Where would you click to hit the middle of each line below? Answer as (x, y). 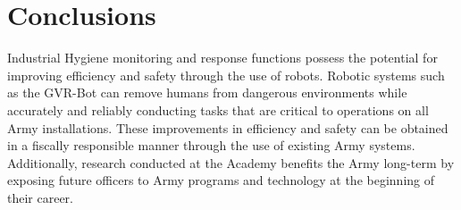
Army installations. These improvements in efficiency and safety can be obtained (228, 127)
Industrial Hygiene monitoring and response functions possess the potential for (222, 58)
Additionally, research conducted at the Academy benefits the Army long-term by (231, 162)
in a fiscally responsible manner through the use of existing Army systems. (211, 145)
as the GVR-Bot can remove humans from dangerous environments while (207, 92)
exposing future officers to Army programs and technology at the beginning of (221, 180)
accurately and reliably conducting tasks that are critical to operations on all (218, 109)
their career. (41, 197)
